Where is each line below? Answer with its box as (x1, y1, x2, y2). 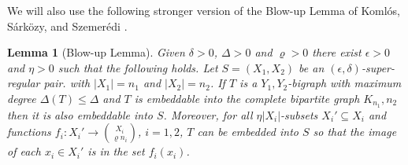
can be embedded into (197, 123, 299, 140)
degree (7, 90, 36, 106)
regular (7, 75, 40, 91)
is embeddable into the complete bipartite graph (134, 90, 360, 106)
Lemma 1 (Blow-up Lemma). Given (7, 44, 185, 60)
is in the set (87, 143, 145, 159)
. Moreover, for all (163, 106, 253, 123)
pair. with (43, 75, 91, 91)
